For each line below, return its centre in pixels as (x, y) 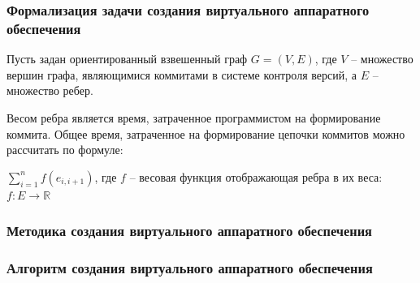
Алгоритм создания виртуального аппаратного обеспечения (190, 268)
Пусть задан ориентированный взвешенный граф (127, 59)
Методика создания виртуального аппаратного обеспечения (189, 231)
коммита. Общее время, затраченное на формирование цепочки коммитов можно (206, 133)
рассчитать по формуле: (65, 150)
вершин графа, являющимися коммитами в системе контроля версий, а (182, 74)
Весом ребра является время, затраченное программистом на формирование (194, 117)
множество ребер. (50, 90)
